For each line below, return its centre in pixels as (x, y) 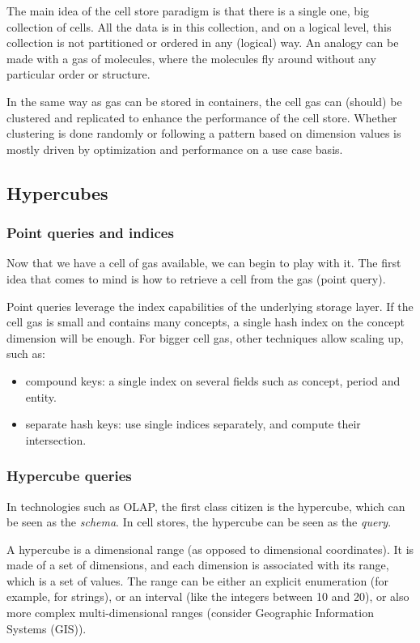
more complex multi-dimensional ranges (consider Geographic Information (190, 613)
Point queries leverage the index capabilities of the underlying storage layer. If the (210, 306)
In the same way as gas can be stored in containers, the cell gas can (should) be (204, 101)
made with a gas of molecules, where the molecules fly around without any (191, 58)
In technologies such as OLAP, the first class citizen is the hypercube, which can (206, 506)
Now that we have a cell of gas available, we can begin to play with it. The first (204, 263)
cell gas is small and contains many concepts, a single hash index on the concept (206, 322)
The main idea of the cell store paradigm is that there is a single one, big (188, 11)
